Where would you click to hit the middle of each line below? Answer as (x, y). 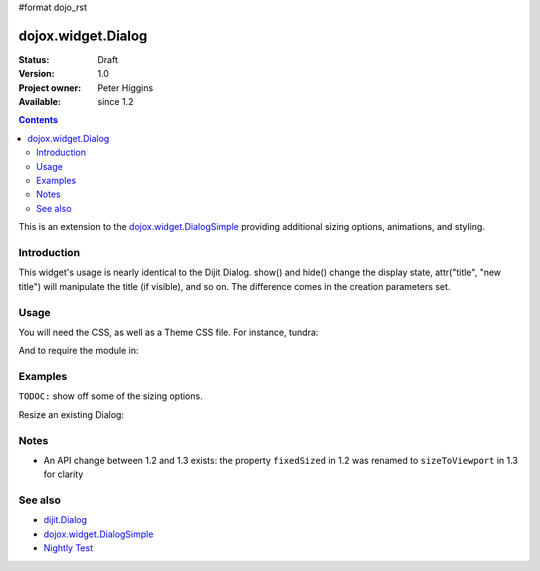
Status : (34, 59)
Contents (38, 120)
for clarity (63, 474)
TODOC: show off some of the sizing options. (111, 396)
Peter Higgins (125, 87)
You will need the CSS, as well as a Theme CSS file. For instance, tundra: (168, 332)
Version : (36, 74)
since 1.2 (115, 102)
